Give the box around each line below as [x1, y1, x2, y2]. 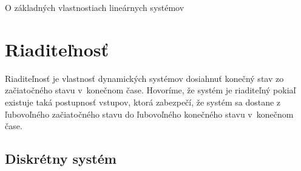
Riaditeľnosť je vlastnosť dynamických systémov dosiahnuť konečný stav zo [5, 72, 284, 84]
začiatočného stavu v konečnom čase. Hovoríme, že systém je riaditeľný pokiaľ [5, 84, 296, 96]
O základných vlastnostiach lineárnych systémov [5, 1, 184, 13]
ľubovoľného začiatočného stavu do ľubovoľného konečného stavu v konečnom [5, 107, 294, 120]
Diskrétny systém [5, 149, 117, 168]
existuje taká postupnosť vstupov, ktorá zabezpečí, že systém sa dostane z [5, 95, 281, 108]
